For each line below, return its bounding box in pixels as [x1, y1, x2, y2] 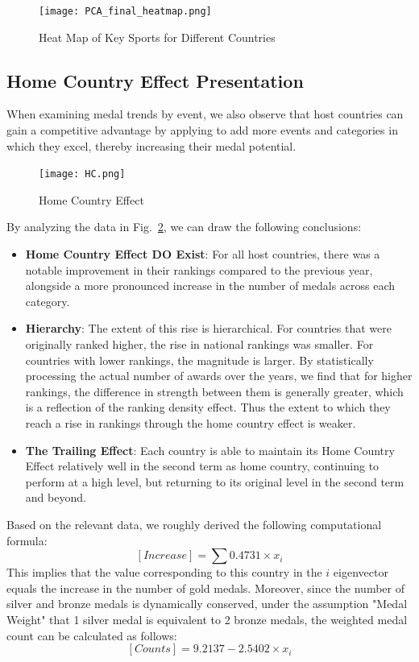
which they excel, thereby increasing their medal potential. [6, 137, 297, 154]
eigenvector [333, 564, 388, 581]
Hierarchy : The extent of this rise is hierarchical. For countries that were [25, 320, 392, 337]
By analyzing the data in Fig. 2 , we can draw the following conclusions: [6, 218, 362, 235]
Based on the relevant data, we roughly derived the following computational [6, 515, 382, 532]
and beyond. [25, 489, 86, 506]
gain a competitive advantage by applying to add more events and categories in [6, 122, 398, 139]
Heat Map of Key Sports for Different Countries [39, 28, 276, 45]
